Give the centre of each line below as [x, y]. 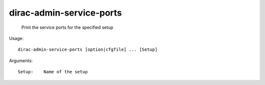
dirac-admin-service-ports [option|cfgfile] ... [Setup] [88, 50]
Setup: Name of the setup [53, 72]
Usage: [16, 38]
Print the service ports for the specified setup [67, 27]
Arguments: [21, 61]
